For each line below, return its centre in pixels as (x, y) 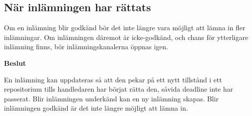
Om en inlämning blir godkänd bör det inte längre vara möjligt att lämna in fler (125, 28)
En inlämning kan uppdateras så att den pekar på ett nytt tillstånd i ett (113, 79)
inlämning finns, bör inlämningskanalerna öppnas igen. (86, 47)
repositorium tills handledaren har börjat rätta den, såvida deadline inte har (119, 89)
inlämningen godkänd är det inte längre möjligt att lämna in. (96, 108)
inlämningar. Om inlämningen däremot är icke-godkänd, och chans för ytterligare (126, 37)
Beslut (15, 63)
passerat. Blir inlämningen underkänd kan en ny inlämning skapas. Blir (111, 98)
